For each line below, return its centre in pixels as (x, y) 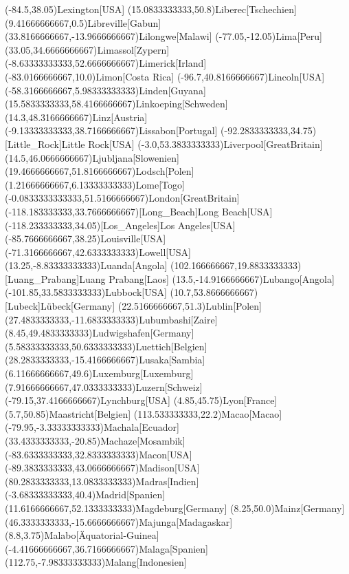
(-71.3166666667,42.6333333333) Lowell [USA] (98, 252)
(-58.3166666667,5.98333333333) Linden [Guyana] (105, 90)
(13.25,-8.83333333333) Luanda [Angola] (86, 265)
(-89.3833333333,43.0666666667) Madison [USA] (102, 468)
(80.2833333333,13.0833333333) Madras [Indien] (102, 481)
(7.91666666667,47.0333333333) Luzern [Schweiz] (104, 386)
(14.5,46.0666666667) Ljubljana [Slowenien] (92, 157)
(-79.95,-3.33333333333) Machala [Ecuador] (92, 427)
